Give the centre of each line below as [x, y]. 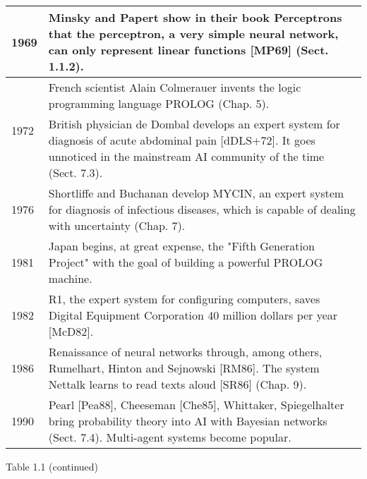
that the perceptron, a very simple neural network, [193, 34]
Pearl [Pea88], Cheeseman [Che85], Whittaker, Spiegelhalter [196, 405]
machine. [70, 278]
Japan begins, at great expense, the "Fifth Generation [181, 246]
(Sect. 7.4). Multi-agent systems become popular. [170, 437]
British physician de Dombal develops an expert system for [194, 124]
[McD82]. [71, 331]
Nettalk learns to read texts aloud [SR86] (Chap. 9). [178, 384]
